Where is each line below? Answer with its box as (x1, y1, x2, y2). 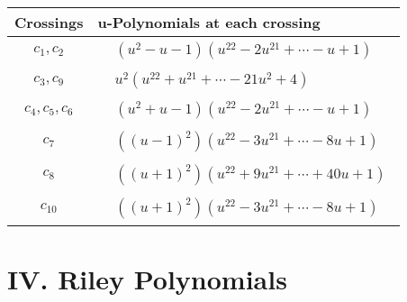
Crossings (14, 12, 84, 32)
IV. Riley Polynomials (7, 261, 287, 297)
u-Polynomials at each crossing (97, 12, 321, 32)
